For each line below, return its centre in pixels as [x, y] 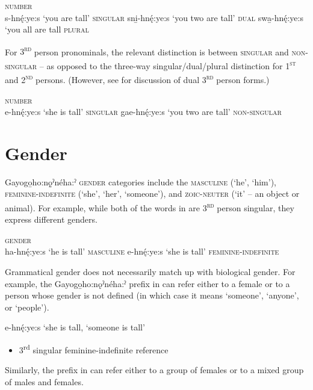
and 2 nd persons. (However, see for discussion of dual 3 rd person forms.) [137, 79]
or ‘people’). [27, 307]
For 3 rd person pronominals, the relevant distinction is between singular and [147, 51]
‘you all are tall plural [47, 29]
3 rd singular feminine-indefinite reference [94, 349]
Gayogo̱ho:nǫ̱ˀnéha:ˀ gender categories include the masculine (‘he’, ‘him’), [141, 181]
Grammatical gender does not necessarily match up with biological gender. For [150, 272]
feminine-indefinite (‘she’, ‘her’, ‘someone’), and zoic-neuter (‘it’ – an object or [152, 193]
